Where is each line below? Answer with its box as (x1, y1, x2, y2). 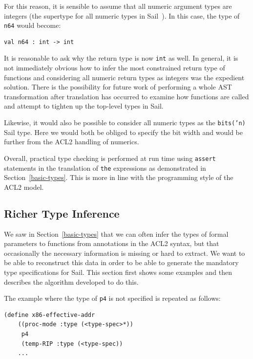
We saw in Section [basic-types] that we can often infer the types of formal (4, 228, 229, 239)
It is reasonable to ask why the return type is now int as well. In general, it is (4, 53, 238, 63)
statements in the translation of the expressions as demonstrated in (4, 162, 206, 173)
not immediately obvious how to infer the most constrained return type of (4, 63, 225, 73)
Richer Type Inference (4, 205, 120, 221)
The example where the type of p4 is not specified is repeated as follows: (4, 293, 221, 303)
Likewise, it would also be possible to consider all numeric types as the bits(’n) (4, 117, 246, 128)
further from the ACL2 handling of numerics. (4, 136, 139, 147)
